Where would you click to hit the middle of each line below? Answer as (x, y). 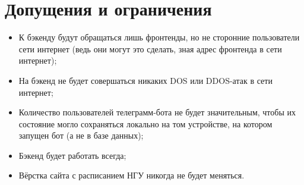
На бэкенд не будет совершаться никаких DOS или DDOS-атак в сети (145, 80)
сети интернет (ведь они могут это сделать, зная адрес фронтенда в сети (150, 48)
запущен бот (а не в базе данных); (81, 135)
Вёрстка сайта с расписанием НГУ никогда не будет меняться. (132, 175)
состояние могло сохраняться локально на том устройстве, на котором (145, 123)
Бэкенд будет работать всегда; (72, 155)
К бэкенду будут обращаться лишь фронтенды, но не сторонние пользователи (159, 37)
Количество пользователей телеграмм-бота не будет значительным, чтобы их (157, 112)
